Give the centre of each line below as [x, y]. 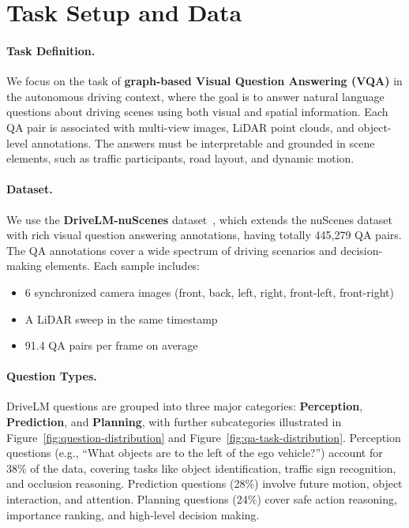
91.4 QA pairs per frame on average [111, 345]
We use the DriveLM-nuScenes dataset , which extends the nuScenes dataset [200, 219]
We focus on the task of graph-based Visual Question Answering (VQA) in [204, 81]
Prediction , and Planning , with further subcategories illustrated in [174, 422]
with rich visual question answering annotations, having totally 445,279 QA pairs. [204, 235]
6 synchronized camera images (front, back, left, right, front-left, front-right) [209, 292]
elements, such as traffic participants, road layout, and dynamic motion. [180, 158]
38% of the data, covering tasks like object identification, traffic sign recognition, [201, 468]
